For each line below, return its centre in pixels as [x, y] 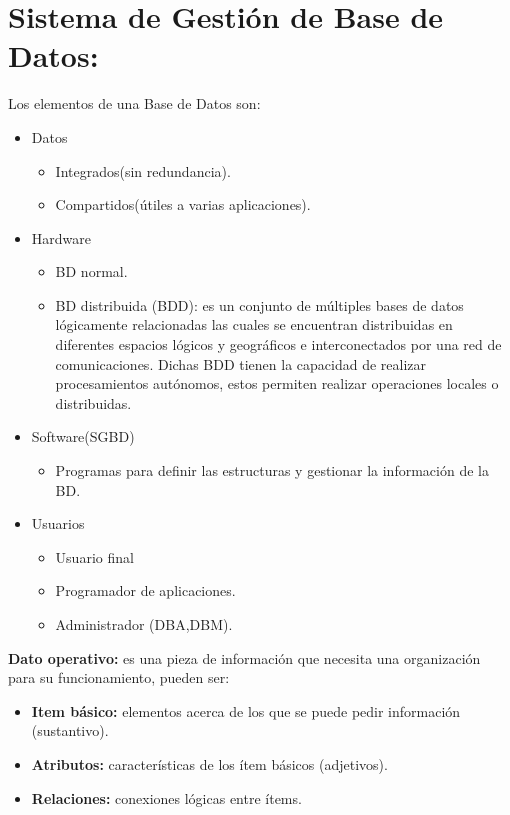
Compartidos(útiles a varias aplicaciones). [183, 204]
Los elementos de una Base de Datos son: [134, 103]
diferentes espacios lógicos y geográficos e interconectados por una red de [278, 344]
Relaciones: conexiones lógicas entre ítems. [166, 797]
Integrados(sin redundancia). [143, 170]
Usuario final [94, 556]
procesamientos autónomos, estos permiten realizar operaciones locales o [277, 383]
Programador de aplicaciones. [145, 590]
